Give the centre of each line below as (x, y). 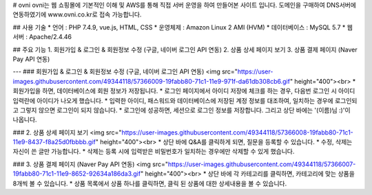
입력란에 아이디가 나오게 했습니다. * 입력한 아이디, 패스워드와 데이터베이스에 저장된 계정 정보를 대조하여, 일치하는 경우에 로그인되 (185, 100)
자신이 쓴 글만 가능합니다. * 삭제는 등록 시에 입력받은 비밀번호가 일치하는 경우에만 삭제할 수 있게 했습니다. (154, 152)
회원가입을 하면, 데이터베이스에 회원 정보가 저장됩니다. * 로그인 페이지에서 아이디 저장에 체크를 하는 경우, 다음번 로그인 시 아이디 (184, 91)
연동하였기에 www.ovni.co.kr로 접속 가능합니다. (77, 14)
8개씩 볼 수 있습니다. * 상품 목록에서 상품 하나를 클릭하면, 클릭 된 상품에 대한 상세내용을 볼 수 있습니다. (150, 183)
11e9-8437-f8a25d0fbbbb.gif (54, 142)
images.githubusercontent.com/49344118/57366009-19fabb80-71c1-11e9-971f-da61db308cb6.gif (152, 81)
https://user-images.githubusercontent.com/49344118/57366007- (262, 164)
